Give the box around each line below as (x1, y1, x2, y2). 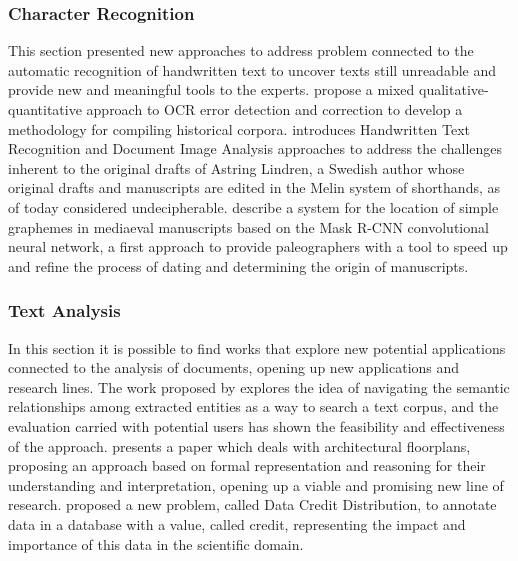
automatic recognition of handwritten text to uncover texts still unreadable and (8, 59, 497, 80)
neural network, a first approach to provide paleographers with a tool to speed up (8, 236, 508, 257)
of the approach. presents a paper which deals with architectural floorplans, (8, 435, 471, 456)
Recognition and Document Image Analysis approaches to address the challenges (8, 138, 503, 159)
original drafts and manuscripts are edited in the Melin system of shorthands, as (8, 177, 500, 198)
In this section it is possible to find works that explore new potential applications (8, 337, 506, 358)
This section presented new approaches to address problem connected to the (8, 40, 474, 61)
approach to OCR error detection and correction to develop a (86, 99, 463, 119)
